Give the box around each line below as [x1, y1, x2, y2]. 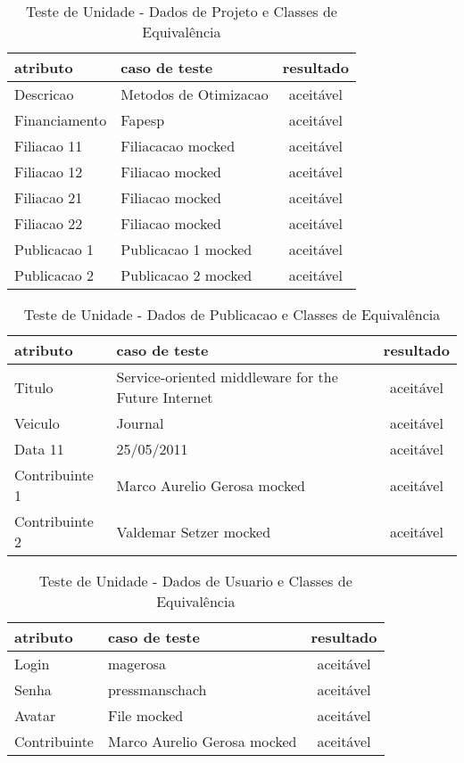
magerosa [107, 653, 166, 674]
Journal [116, 413, 164, 433]
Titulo [14, 376, 54, 398]
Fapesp [120, 110, 165, 130]
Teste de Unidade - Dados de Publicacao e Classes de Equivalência [23, 304, 441, 324]
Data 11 [14, 439, 64, 459]
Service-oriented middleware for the [116, 366, 338, 387]
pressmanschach [107, 679, 207, 700]
